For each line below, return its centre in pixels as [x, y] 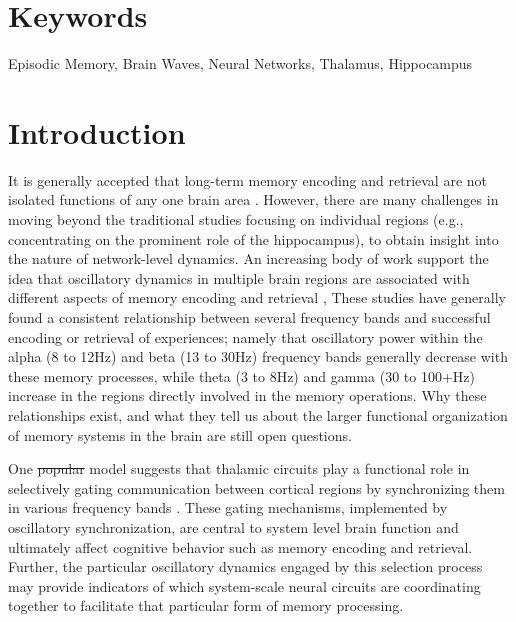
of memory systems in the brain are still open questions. [180, 434]
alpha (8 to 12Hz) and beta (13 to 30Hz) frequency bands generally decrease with [258, 356]
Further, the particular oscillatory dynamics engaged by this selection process [245, 566]
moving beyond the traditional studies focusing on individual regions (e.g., [236, 219]
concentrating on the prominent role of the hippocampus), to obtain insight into [253, 238]
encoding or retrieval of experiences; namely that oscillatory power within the [245, 336]
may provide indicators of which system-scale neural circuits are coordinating [244, 585]
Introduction [97, 131]
